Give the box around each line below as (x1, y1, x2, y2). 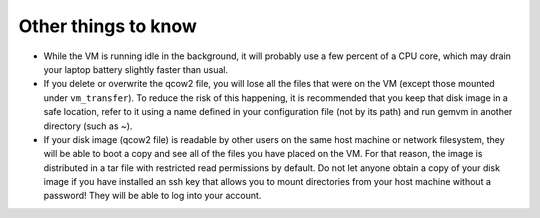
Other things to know (18, 15, 197, 37)
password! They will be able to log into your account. (43, 190, 262, 202)
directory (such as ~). (43, 120, 133, 132)
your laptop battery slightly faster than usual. (43, 63, 229, 75)
